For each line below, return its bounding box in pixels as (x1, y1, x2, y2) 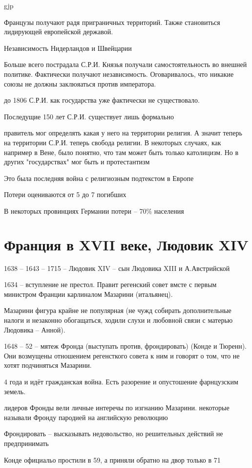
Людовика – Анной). (4, 324, 65, 334)
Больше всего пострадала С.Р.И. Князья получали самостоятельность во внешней (4, 59, 247, 69)
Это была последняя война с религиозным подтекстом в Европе (4, 173, 194, 183)
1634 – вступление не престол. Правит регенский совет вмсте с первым (4, 279, 217, 290)
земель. (4, 386, 26, 396)
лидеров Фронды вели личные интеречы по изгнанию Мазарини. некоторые (4, 402, 230, 413)
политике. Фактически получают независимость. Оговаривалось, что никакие (4, 68, 234, 79)
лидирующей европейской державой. (4, 26, 113, 37)
